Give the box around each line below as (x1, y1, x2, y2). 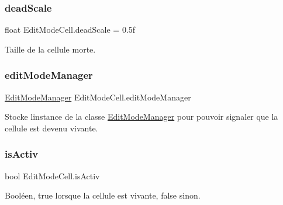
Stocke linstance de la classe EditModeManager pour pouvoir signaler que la (5, 110, 278, 123)
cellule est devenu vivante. (5, 121, 98, 134)
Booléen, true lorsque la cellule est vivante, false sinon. (5, 189, 201, 201)
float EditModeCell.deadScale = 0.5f (5, 23, 136, 36)
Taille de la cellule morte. (5, 43, 96, 55)
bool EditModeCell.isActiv (5, 169, 100, 182)
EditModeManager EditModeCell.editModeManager (5, 91, 191, 103)
